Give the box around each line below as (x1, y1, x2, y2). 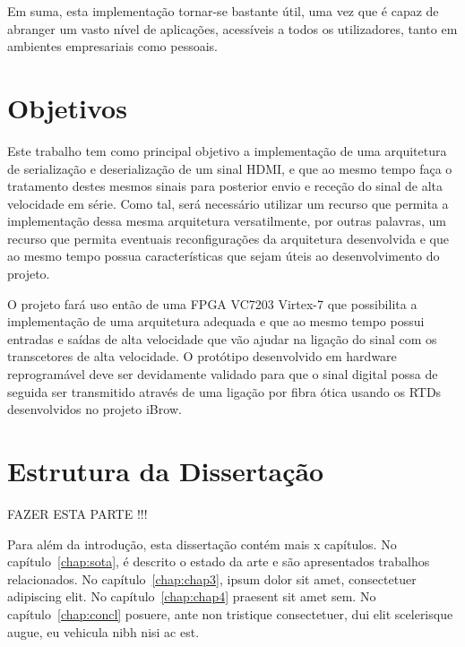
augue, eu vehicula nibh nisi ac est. (7, 622, 200, 641)
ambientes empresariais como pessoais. (7, 37, 218, 56)
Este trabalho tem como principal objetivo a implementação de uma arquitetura (7, 141, 447, 160)
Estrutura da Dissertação (7, 453, 324, 488)
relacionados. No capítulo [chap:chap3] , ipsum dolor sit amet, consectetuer (7, 569, 417, 588)
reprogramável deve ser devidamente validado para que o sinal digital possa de (7, 365, 438, 384)
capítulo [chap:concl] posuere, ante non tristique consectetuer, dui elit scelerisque (7, 604, 453, 623)
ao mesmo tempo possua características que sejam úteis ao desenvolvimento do (7, 246, 440, 265)
